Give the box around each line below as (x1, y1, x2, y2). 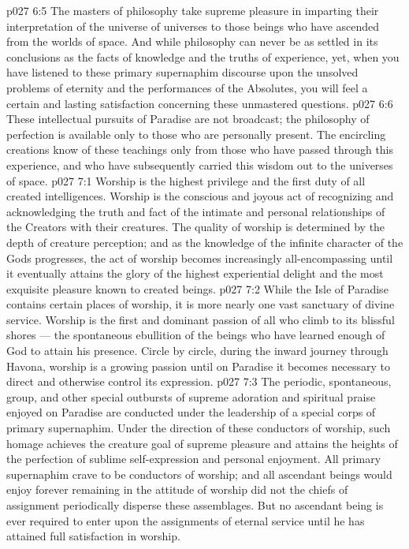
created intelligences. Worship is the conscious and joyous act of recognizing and (6, 188, 394, 204)
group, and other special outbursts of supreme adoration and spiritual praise (6, 388, 376, 405)
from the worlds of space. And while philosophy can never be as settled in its (6, 33, 378, 50)
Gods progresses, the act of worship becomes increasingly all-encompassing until (6, 249, 393, 266)
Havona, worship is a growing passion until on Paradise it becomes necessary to (6, 357, 391, 374)
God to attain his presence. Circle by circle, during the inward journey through (6, 342, 389, 359)
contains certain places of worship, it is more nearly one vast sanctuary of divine (6, 296, 395, 312)
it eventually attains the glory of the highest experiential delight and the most (6, 265, 384, 282)
